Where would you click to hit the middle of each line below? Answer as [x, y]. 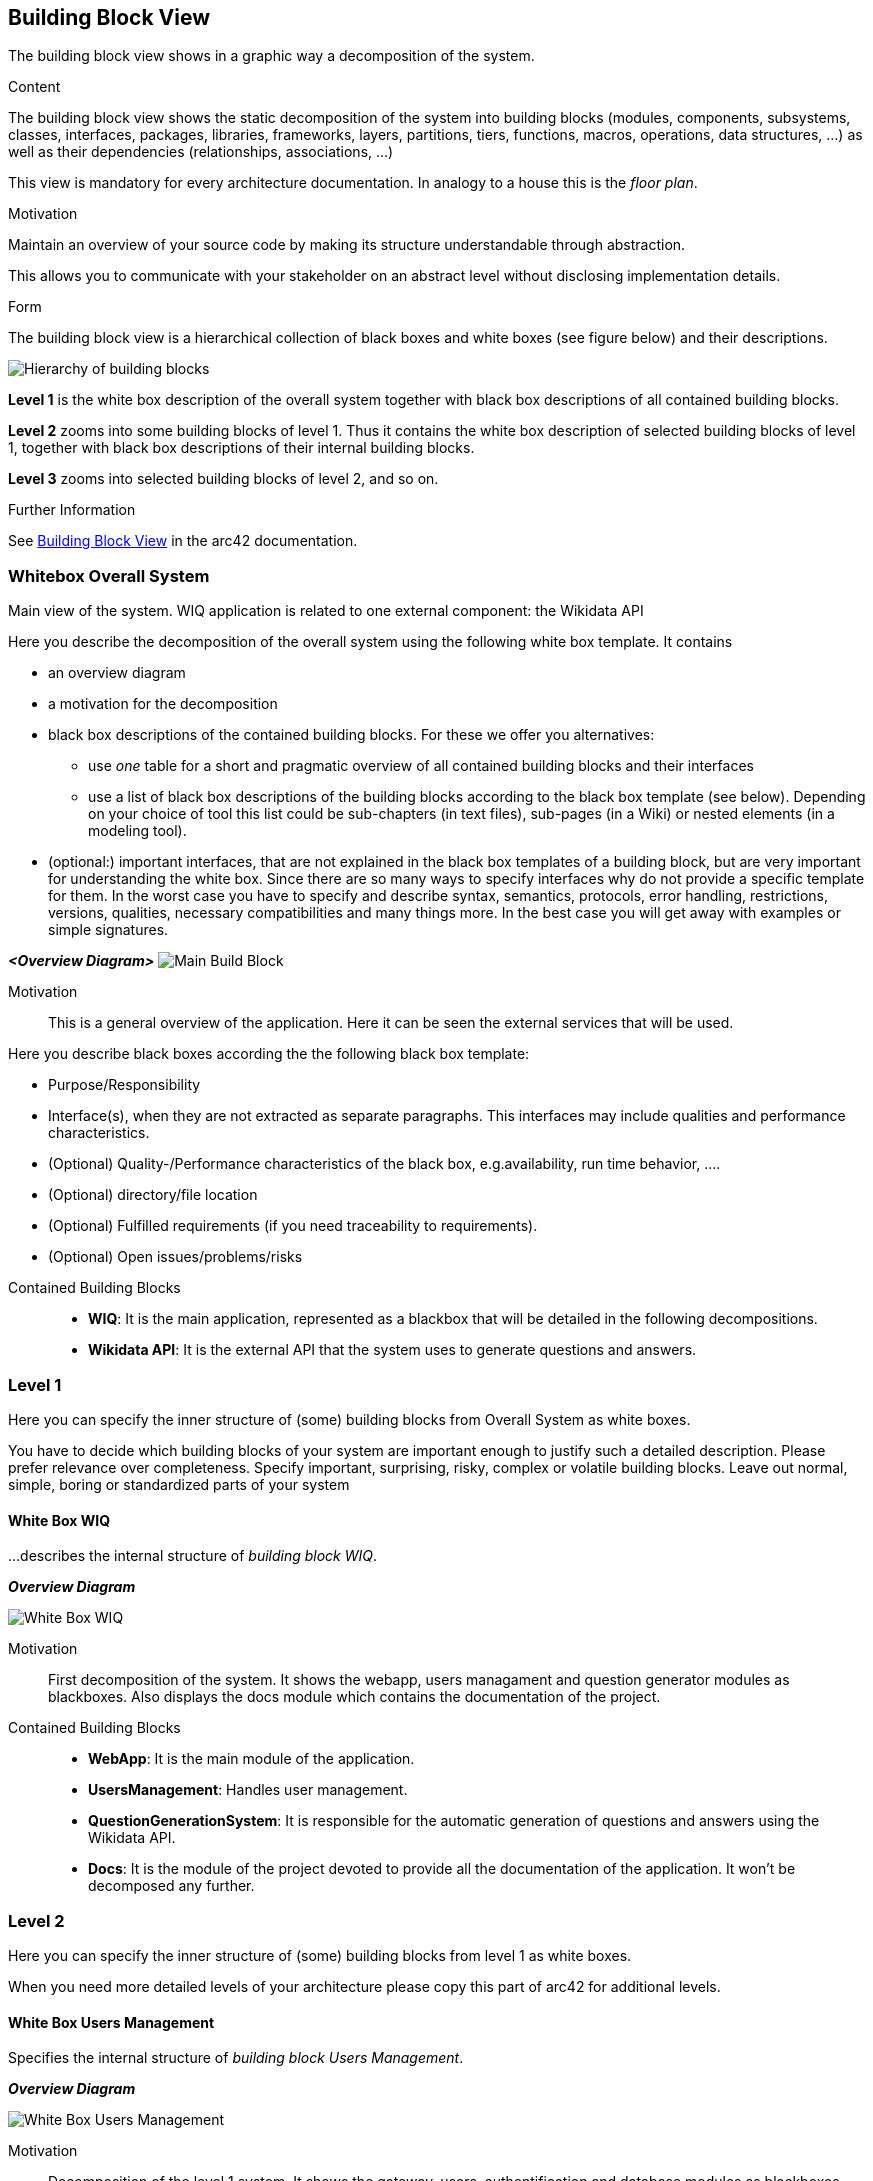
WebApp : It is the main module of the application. [251, 1759]
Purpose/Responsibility [124, 1085]
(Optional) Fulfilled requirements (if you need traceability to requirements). [293, 1226]
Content [34, 87]
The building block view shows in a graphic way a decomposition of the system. [271, 56]
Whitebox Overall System [109, 575]
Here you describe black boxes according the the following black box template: [269, 1054]
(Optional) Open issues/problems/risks [175, 1257]
